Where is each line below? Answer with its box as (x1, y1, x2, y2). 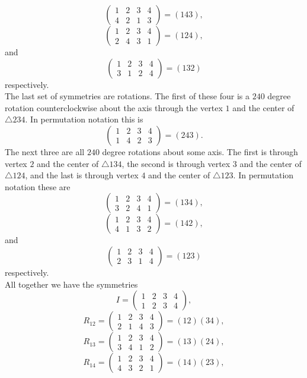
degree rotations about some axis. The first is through (102, 145, 298, 157)
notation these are (5, 180, 71, 193)
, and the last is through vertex (25, 169, 139, 181)
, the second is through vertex (121, 157, 231, 169)
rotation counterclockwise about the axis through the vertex (5, 101, 223, 114)
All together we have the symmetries (5, 278, 138, 290)
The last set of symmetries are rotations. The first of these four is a (5, 90, 250, 102)
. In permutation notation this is (25, 113, 143, 125)
